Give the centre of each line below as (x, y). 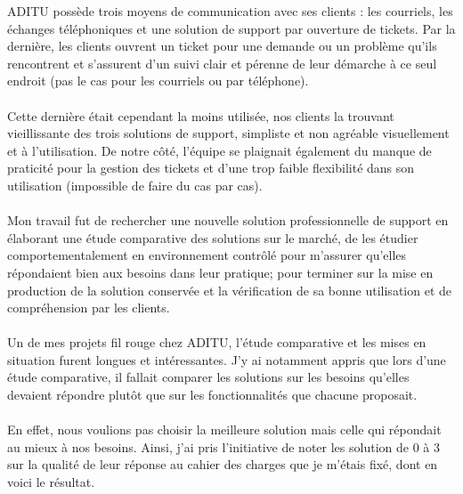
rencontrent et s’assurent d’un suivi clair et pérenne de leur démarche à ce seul (222, 63)
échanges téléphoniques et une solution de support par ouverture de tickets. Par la (231, 28)
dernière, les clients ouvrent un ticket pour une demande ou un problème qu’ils (222, 46)
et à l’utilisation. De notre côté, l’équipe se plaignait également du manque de (219, 150)
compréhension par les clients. (89, 308)
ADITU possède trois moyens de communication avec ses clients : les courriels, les (230, 11)
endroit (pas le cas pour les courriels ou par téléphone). (158, 81)
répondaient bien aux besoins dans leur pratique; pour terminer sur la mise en (220, 272)
